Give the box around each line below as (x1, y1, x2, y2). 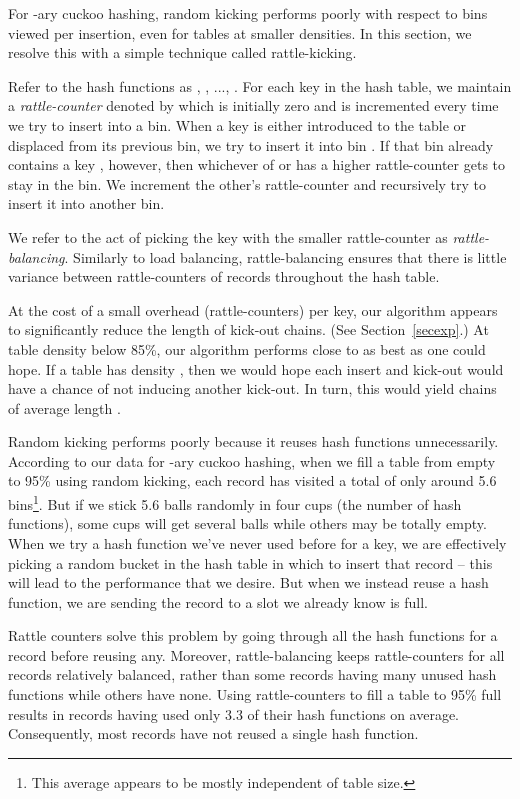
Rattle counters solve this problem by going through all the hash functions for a (8, 625, 498, 646)
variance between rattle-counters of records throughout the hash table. (8, 266, 440, 287)
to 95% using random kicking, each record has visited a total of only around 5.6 (8, 470, 497, 491)
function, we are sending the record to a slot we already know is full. (8, 591, 428, 612)
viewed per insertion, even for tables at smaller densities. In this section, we (8, 22, 472, 43)
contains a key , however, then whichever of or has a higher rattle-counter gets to (8, 154, 506, 175)
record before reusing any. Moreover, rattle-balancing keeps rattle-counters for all (8, 644, 505, 665)
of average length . (8, 397, 121, 418)
